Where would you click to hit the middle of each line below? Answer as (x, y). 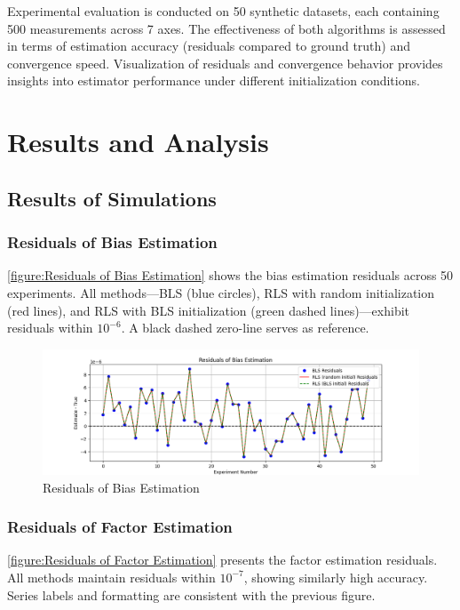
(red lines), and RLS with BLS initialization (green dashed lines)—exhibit (209, 310)
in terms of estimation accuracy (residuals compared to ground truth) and (209, 46)
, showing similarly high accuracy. (336, 577)
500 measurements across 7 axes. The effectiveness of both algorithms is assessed (226, 28)
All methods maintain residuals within (111, 577)
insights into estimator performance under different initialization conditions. (214, 80)
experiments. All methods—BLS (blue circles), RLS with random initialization (221, 292)
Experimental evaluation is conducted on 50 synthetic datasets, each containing (223, 11)
